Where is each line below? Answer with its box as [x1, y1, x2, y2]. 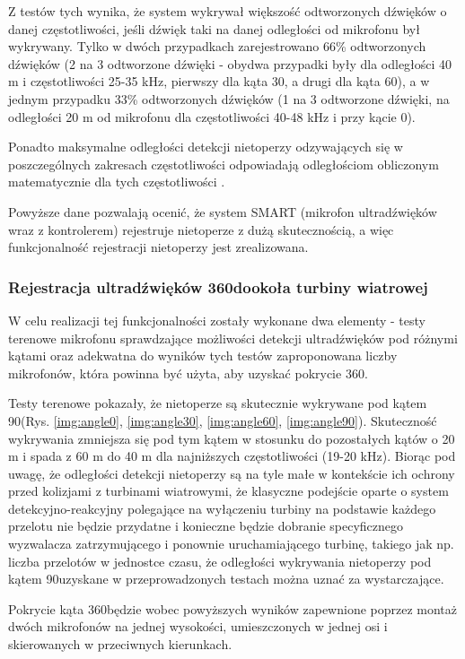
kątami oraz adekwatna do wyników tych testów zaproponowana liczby [8, 346, 398, 365]
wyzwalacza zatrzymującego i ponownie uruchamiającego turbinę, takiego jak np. [8, 534, 454, 553]
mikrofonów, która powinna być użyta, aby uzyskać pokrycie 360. [8, 363, 368, 382]
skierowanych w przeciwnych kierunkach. [8, 635, 232, 654]
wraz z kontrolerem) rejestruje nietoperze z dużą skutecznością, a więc [8, 220, 394, 238]
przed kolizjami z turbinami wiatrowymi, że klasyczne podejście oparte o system [8, 481, 449, 500]
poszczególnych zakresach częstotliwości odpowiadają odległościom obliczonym [8, 154, 439, 173]
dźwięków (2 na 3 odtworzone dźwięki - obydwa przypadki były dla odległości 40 [8, 54, 452, 73]
